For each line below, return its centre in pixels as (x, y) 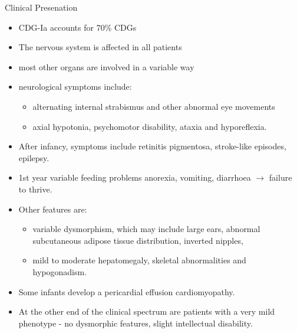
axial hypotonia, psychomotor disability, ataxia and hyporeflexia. (150, 126)
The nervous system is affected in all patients (100, 47)
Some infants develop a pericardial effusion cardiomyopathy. (127, 291)
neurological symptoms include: (75, 86)
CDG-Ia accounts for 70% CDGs (77, 27)
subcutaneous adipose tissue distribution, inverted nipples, (138, 240)
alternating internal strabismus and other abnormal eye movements (154, 106)
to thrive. (35, 189)
